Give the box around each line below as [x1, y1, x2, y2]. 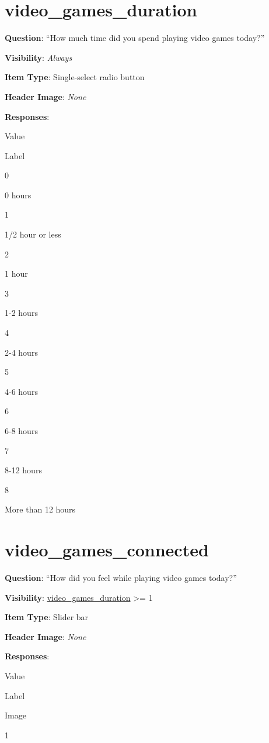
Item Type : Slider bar [5, 611, 89, 623]
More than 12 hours [5, 503, 76, 515]
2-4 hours [5, 346, 38, 358]
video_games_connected [5, 538, 209, 562]
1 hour [5, 267, 28, 280]
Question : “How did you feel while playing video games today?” [5, 572, 237, 584]
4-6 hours [5, 385, 38, 397]
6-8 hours [5, 425, 38, 436]
